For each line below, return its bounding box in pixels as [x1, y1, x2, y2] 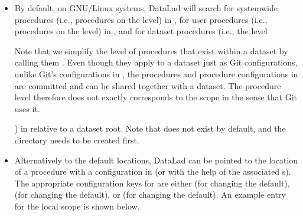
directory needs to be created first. [14, 133, 139, 146]
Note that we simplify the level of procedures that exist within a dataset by [14, 44, 288, 57]
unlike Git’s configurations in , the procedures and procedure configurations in [14, 67, 298, 80]
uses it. [14, 102, 40, 114]
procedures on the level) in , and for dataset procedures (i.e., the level [14, 25, 268, 37]
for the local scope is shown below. [14, 199, 140, 212]
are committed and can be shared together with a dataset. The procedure [14, 79, 281, 91]
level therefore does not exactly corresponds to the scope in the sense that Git [14, 91, 298, 103]
